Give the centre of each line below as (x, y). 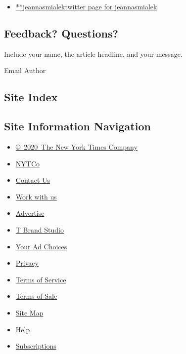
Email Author (25, 70)
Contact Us (33, 180)
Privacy (27, 263)
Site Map (29, 312)
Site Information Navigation (77, 126)
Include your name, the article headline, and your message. (93, 54)
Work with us (36, 196)
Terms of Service (41, 279)
